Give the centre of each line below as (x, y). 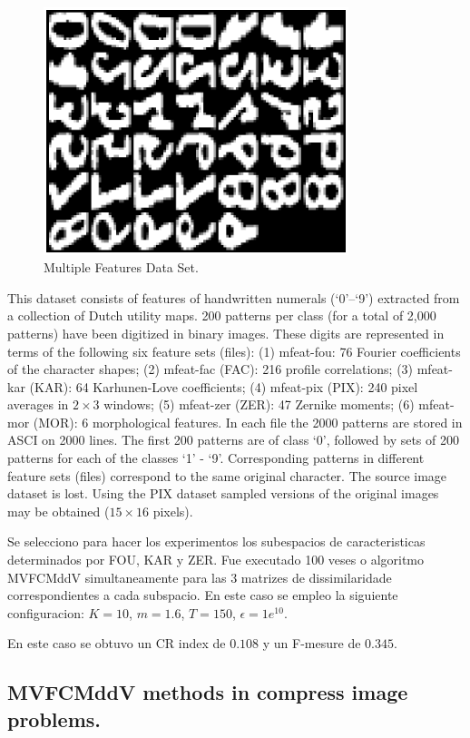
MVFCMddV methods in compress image (208, 692)
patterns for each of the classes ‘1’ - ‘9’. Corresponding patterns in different (216, 458)
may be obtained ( (59, 511)
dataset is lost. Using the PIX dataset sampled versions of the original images (223, 493)
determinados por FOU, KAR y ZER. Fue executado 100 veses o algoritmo (216, 560)
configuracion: (46, 612)
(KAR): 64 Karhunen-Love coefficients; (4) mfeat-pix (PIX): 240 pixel (224, 386)
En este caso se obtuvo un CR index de (117, 643)
